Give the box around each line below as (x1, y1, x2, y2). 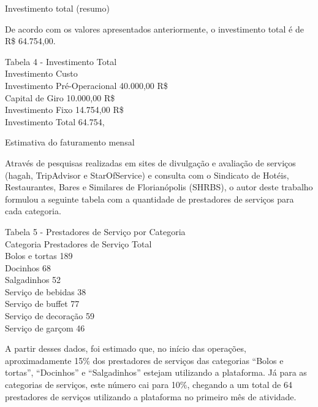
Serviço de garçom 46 (5, 321, 85, 334)
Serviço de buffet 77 (5, 297, 80, 310)
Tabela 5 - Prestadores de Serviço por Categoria (5, 225, 186, 238)
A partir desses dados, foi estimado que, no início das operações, (5, 342, 246, 355)
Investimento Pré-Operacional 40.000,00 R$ (5, 79, 168, 91)
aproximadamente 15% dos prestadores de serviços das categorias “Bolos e (5, 354, 284, 366)
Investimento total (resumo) (5, 2, 110, 14)
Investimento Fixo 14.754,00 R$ (5, 103, 124, 116)
